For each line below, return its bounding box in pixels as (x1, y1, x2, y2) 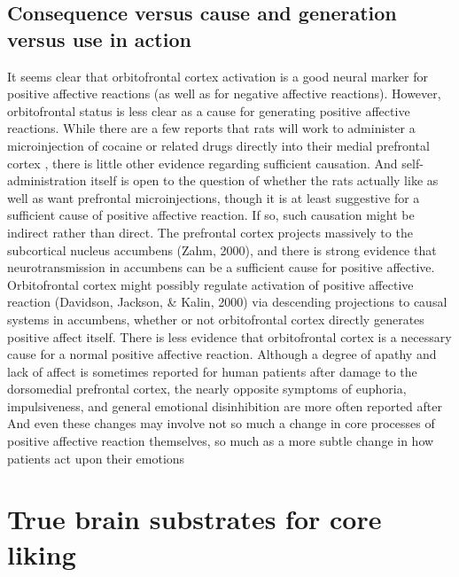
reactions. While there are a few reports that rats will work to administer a (7, 119, 416, 137)
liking (7, 535, 76, 572)
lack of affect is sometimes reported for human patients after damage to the (7, 362, 417, 380)
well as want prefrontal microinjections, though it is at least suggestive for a (7, 188, 420, 207)
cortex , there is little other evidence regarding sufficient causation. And (7, 153, 398, 172)
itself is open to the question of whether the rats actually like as (90, 171, 439, 190)
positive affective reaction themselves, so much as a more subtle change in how (7, 432, 434, 450)
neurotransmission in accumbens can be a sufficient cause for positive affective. (7, 258, 435, 277)
